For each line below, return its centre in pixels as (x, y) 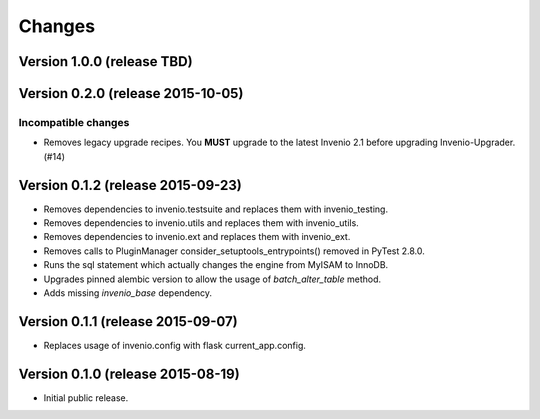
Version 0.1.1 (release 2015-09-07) (128, 321)
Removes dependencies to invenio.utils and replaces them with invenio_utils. (201, 223)
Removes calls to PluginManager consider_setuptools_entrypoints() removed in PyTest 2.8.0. (234, 251)
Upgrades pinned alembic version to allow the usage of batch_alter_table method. (212, 279)
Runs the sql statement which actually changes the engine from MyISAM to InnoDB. (216, 265)
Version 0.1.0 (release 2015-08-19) (129, 373)
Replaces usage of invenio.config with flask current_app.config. (175, 345)
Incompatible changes (74, 122)
